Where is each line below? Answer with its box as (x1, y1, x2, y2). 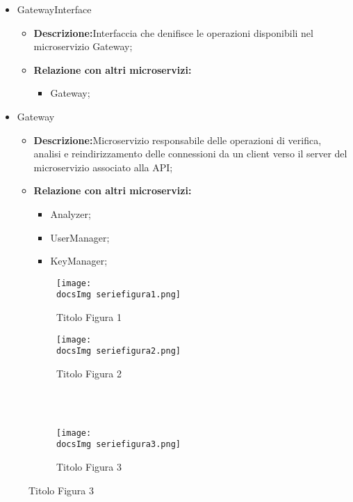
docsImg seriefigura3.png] (56, 439, 181, 450)
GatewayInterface (17, 2, 92, 16)
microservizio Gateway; (33, 39, 133, 54)
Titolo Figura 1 (56, 310, 122, 324)
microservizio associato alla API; (33, 159, 173, 174)
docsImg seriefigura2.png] (56, 346, 181, 356)
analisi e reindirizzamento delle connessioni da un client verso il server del (33, 146, 347, 161)
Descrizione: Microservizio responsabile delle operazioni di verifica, (33, 132, 322, 147)
